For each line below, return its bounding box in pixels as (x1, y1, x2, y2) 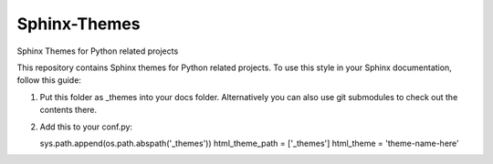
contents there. (39, 105, 98, 116)
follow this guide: (16, 75, 82, 86)
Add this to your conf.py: (39, 121, 132, 132)
